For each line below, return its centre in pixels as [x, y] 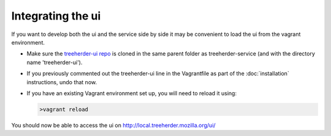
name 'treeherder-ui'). [55, 62]
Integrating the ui [56, 16]
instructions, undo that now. [62, 82]
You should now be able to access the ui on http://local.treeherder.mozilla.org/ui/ [113, 125]
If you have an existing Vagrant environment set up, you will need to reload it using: [132, 93]
